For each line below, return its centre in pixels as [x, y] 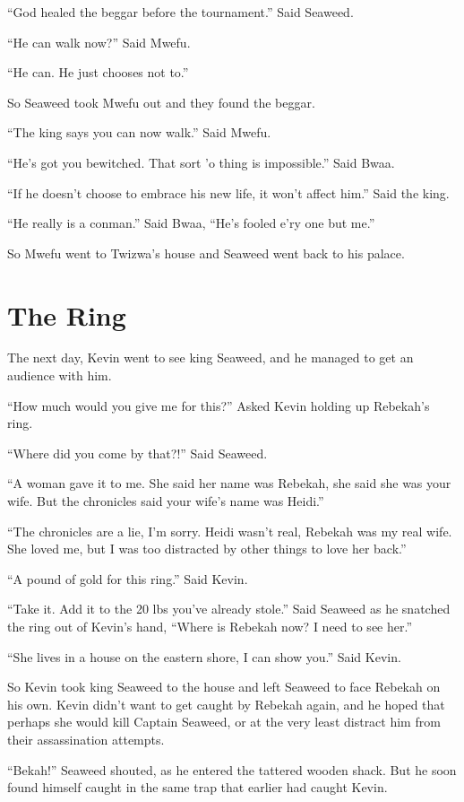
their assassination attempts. [86, 739]
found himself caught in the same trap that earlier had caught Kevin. [198, 787]
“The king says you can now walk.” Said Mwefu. [139, 132]
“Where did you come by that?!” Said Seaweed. [137, 453]
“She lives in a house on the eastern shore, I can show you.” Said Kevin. [204, 656]
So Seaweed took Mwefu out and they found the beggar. [161, 102]
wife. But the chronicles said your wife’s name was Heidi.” [166, 501]
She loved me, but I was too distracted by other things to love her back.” [207, 549]
